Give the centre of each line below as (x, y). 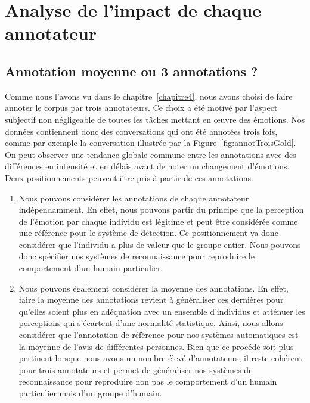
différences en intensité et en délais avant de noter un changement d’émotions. (147, 166)
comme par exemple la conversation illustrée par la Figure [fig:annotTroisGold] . (151, 143)
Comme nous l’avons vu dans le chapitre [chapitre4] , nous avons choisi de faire (149, 96)
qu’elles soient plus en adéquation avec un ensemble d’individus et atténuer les (162, 311)
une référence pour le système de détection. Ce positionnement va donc (148, 233)
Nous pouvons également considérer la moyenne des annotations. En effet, (154, 288)
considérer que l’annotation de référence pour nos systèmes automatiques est (159, 335)
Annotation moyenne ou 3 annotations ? (131, 71)
